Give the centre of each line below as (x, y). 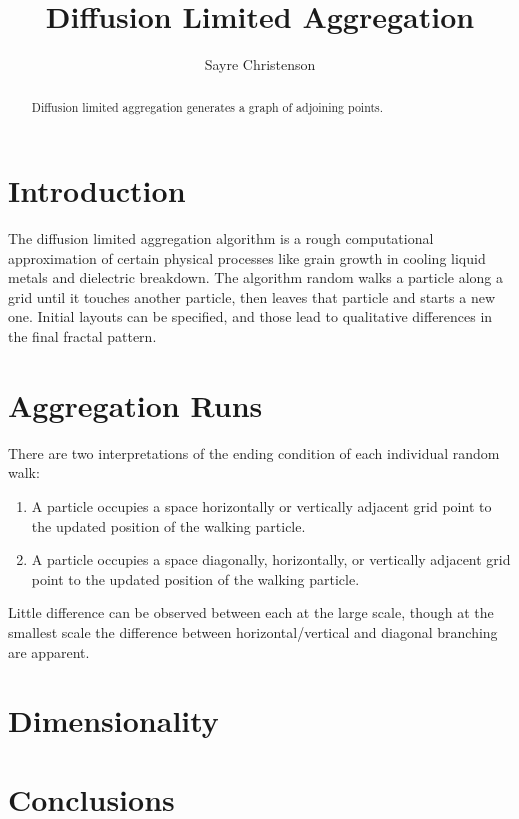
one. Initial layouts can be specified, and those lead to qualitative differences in (250, 316)
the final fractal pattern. (82, 336)
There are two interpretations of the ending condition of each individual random (254, 452)
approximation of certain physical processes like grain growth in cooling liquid (247, 257)
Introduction (97, 190)
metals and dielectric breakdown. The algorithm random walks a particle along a (256, 277)
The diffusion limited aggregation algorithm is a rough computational (221, 238)
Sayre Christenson (260, 64)
